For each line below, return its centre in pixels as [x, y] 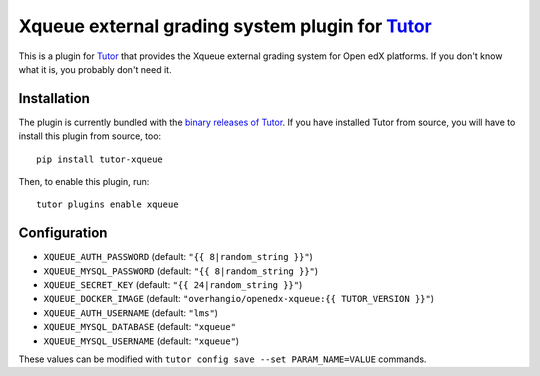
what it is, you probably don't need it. [95, 69]
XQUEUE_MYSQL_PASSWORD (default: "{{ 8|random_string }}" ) [181, 271]
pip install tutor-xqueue [100, 159]
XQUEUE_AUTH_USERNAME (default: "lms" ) [131, 312]
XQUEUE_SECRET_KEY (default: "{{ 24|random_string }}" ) [173, 285]
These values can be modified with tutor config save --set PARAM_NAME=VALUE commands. [222, 359]
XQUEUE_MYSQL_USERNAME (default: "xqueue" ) [141, 341]
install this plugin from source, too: [90, 136]
